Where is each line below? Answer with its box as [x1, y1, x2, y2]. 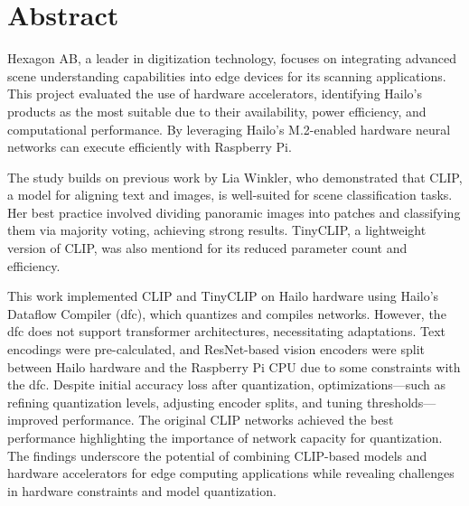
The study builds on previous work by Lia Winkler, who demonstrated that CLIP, [7, 167, 463, 186]
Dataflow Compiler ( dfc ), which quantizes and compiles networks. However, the [7, 304, 446, 323]
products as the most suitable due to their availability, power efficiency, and [7, 101, 427, 120]
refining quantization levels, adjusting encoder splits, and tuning [7, 392, 363, 411]
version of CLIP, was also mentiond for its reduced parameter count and [7, 239, 408, 258]
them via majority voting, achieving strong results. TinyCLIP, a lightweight [7, 220, 427, 239]
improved [7, 410, 59, 429]
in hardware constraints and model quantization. [7, 481, 277, 500]
